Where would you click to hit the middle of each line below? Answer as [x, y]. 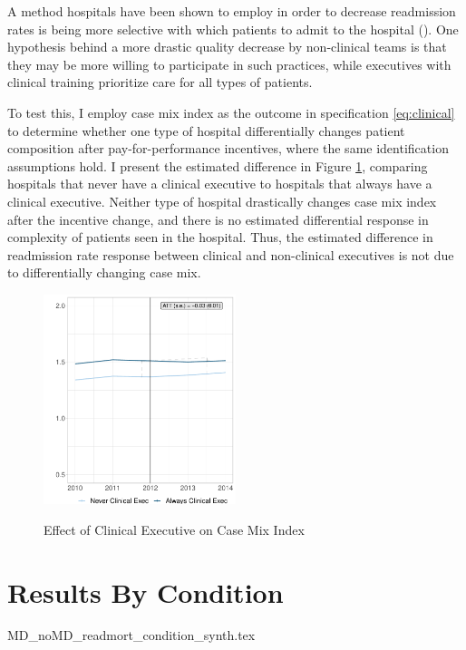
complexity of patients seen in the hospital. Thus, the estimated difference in [220, 237]
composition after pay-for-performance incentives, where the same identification [228, 148]
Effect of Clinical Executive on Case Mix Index [174, 529]
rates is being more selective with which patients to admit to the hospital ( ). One [233, 29]
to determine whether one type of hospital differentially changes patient [206, 130]
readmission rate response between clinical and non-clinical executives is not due [231, 254]
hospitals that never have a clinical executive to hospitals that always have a [220, 184]
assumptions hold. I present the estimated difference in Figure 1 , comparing [218, 165]
